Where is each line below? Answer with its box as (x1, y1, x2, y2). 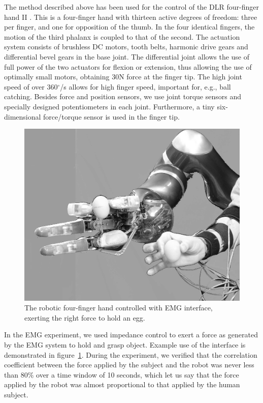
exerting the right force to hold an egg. (24, 312, 145, 323)
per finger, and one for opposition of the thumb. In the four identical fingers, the (4, 21, 255, 32)
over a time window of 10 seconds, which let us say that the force (36, 369, 239, 380)
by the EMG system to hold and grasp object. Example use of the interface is (4, 339, 246, 350)
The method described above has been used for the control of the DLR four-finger (4, 2, 259, 12)
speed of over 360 (4, 81, 58, 92)
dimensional (4, 111, 41, 122)
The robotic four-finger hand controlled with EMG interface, (24, 302, 213, 313)
